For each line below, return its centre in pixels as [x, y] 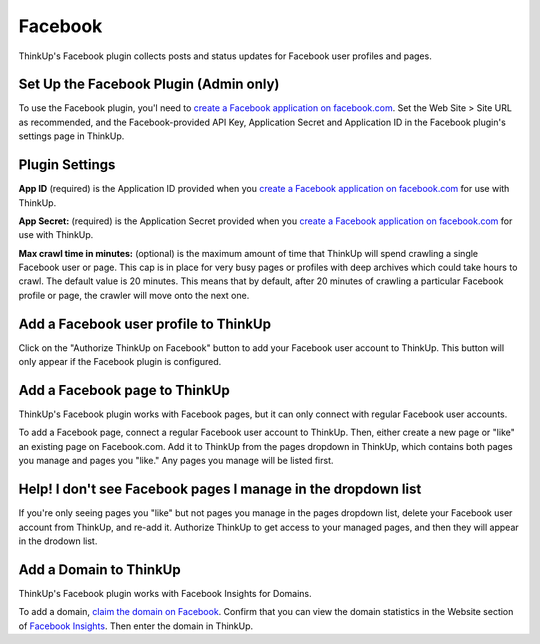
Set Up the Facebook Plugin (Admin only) [149, 84]
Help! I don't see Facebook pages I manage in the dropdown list [220, 489]
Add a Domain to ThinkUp [99, 569]
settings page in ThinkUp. [71, 136]
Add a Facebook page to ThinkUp [124, 390]
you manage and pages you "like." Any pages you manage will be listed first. [176, 461]
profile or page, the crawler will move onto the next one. [134, 295]
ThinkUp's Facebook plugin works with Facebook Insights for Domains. [165, 593]
